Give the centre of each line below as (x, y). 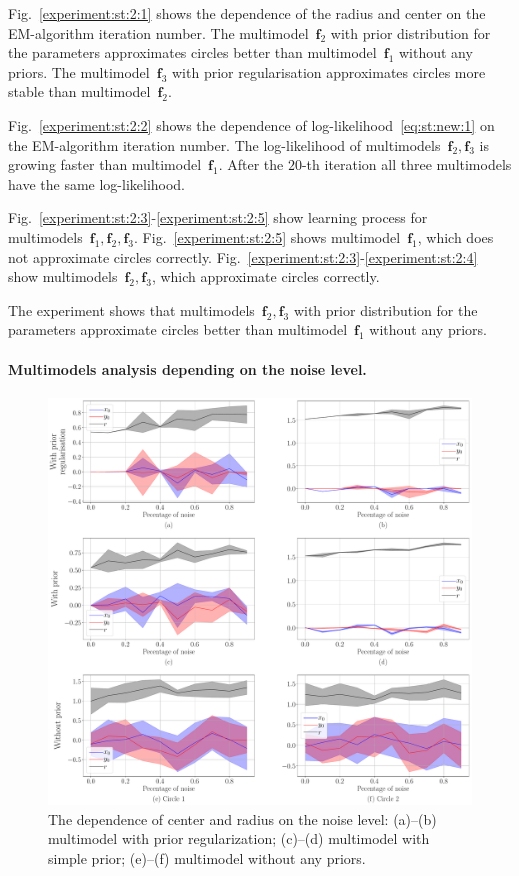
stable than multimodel (79, 91)
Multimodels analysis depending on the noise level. (187, 368)
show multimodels (63, 276)
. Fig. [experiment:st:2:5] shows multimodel (267, 236)
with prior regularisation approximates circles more (329, 71)
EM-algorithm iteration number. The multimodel (158, 32)
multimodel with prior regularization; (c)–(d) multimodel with (239, 838)
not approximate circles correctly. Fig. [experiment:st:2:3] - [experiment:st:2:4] (243, 256)
